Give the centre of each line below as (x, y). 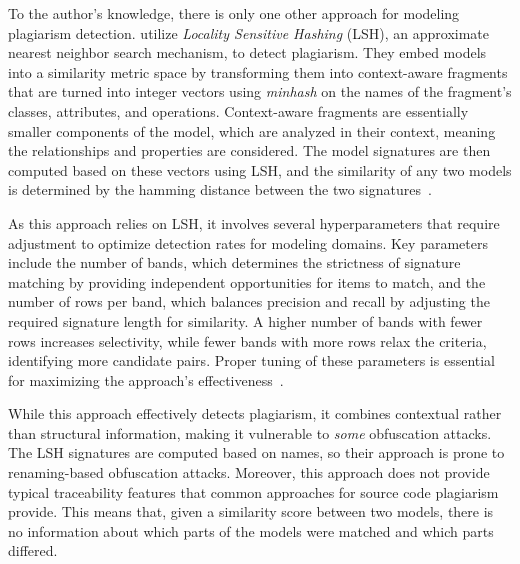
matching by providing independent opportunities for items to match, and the (247, 281)
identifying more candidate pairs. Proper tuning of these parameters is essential (252, 360)
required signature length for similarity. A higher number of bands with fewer (245, 320)
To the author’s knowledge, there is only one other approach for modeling (234, 13)
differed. (33, 550)
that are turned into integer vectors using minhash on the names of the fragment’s (260, 91)
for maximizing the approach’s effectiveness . (146, 379)
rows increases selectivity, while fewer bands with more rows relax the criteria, (247, 340)
